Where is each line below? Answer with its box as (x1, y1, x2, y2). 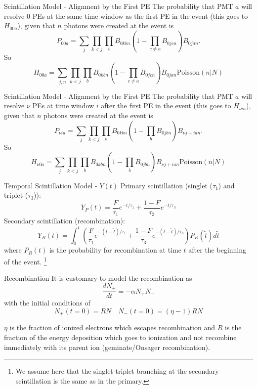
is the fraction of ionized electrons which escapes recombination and (9, 322, 215, 333)
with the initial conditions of (4, 298, 90, 308)
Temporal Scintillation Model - (4, 180, 97, 190)
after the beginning (188, 245, 247, 255)
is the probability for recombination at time (49, 245, 181, 255)
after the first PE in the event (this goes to (101, 100, 231, 111)
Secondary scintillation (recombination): (4, 216, 125, 226)
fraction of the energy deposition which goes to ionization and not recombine (4, 332, 237, 342)
